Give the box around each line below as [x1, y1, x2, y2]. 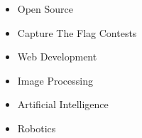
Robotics [17, 120, 56, 135]
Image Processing [17, 73, 93, 87]
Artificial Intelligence [17, 97, 109, 112]
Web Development [17, 49, 97, 64]
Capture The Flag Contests [17, 25, 137, 40]
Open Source [17, 1, 74, 16]
